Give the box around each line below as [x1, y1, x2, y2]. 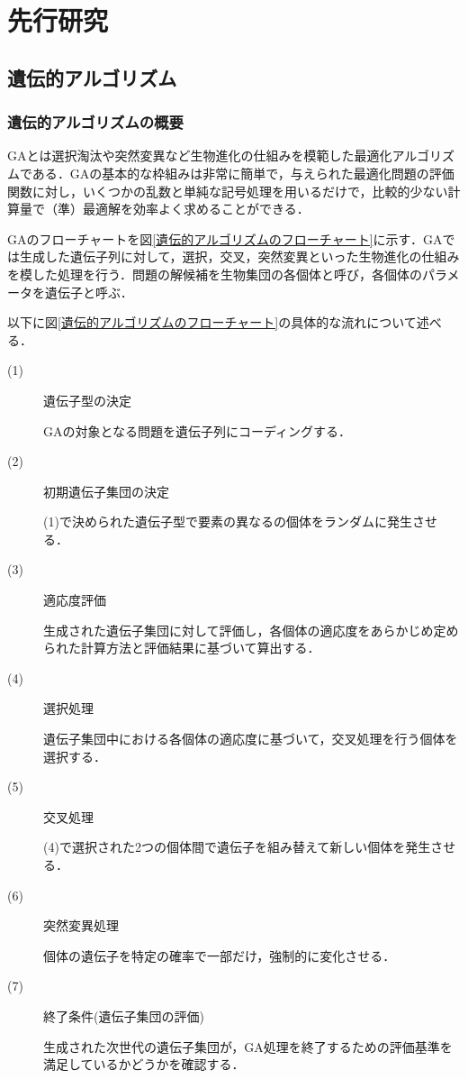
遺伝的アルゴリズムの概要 [7, 111, 184, 133]
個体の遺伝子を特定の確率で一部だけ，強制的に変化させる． [43, 946, 396, 965]
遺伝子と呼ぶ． [44, 282, 133, 301]
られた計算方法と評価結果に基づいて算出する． [43, 638, 320, 657]
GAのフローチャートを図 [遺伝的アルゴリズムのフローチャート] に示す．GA [7, 229, 443, 248]
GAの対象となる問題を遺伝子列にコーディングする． [43, 421, 352, 440]
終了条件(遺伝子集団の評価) [43, 1006, 204, 1025]
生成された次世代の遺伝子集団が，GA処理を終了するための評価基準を [43, 1037, 453, 1056]
